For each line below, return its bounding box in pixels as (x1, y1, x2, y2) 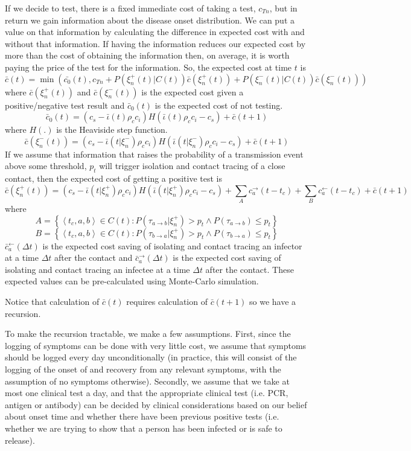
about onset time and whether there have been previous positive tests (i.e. (5, 410, 279, 423)
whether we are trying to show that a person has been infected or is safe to (5, 421, 282, 434)
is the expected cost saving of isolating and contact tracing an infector (42, 239, 302, 252)
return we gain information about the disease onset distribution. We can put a (5, 13, 295, 26)
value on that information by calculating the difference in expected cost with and (5, 25, 305, 38)
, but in (269, 2, 298, 14)
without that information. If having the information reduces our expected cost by (5, 37, 306, 50)
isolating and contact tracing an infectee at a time (5, 263, 190, 275)
